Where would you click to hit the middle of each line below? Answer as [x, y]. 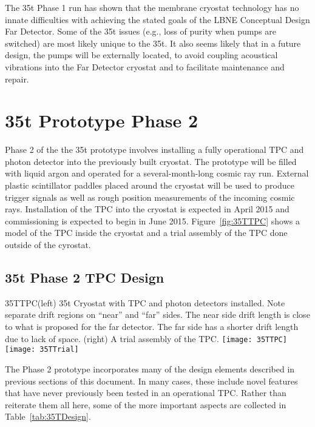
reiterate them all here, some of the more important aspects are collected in [146, 404]
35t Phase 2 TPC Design [85, 277]
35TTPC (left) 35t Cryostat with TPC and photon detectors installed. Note [145, 302]
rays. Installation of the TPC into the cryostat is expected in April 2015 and [147, 209]
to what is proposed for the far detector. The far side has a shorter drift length [152, 327]
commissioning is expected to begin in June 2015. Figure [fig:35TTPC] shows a [152, 220]
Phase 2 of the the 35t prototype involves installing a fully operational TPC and [154, 150]
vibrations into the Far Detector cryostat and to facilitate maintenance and [145, 66]
